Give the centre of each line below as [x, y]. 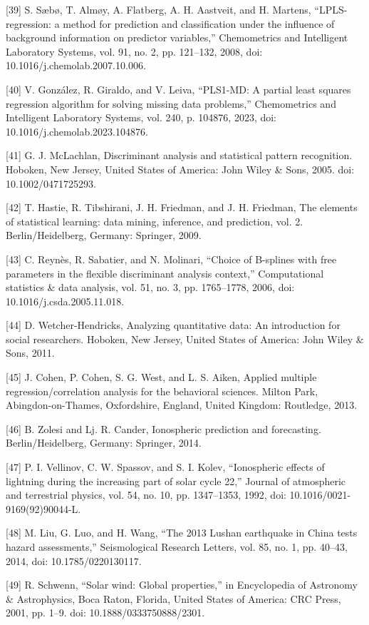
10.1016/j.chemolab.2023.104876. [77, 131]
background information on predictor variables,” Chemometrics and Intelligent [177, 37]
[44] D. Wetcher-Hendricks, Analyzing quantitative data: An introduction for [173, 325]
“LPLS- [331, 9]
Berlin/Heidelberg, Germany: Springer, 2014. [104, 443]
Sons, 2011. [30, 353]
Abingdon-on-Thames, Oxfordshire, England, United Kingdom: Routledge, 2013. [182, 405]
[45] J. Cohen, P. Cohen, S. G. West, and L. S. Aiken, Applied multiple [161, 377]
